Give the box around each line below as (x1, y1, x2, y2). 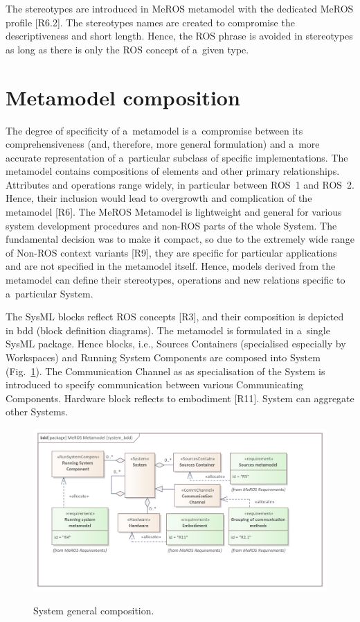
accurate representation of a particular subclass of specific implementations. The (6, 150, 348, 164)
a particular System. (6, 286, 93, 300)
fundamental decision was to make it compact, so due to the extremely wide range (6, 232, 354, 246)
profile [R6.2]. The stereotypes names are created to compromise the (6, 15, 295, 29)
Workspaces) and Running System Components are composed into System (6, 350, 321, 364)
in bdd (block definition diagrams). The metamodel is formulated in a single (6, 322, 330, 337)
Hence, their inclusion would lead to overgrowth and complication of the (6, 191, 312, 205)
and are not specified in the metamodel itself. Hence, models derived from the (6, 259, 336, 273)
